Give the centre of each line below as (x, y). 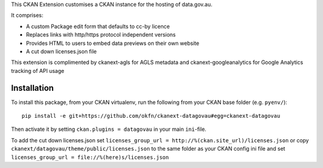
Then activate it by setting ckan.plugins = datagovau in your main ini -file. (109, 129)
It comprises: (27, 16)
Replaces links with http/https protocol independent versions (101, 35)
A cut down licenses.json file (61, 51)
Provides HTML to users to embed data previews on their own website (113, 43)
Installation (32, 88)
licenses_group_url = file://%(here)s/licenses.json (90, 157)
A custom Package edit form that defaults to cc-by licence (98, 26)
